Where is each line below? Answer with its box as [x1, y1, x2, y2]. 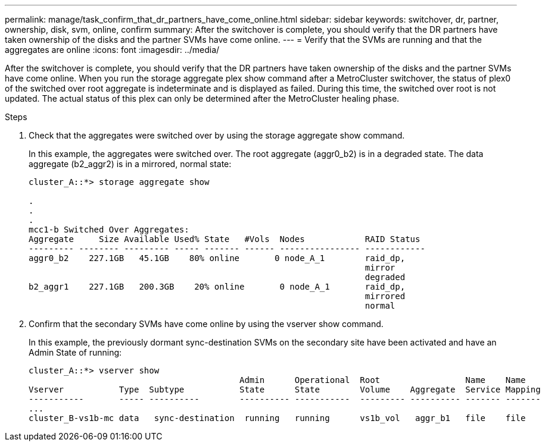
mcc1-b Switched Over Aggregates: [29, 225, 189, 234]
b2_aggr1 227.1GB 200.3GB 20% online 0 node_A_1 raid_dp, [29, 282, 406, 291]
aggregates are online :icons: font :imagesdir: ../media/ [5, 45, 220, 55]
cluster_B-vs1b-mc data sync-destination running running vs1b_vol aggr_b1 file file [29, 413, 526, 423]
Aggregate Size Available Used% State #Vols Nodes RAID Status [29, 234, 421, 244]
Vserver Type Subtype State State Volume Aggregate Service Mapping [29, 385, 541, 394]
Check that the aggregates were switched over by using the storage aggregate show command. [29, 130, 405, 140]
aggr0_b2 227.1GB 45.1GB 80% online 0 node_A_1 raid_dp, [29, 253, 406, 263]
